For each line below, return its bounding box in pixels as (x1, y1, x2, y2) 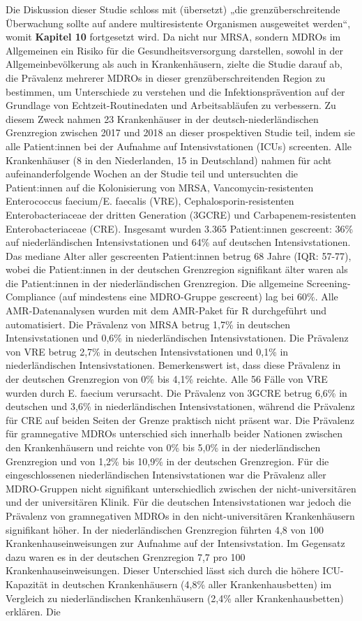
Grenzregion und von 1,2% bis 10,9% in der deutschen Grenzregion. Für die (6, 453, 329, 468)
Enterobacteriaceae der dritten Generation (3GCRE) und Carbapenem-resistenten (6, 207, 356, 221)
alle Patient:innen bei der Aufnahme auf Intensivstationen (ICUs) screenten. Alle (6, 138, 352, 153)
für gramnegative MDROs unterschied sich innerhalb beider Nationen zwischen (6, 426, 343, 441)
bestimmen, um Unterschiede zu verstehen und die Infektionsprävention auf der (6, 84, 345, 98)
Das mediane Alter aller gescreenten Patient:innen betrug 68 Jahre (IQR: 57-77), (6, 248, 352, 263)
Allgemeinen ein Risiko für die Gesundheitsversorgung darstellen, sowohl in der (6, 43, 343, 57)
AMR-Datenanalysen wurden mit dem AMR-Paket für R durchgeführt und (6, 303, 327, 318)
